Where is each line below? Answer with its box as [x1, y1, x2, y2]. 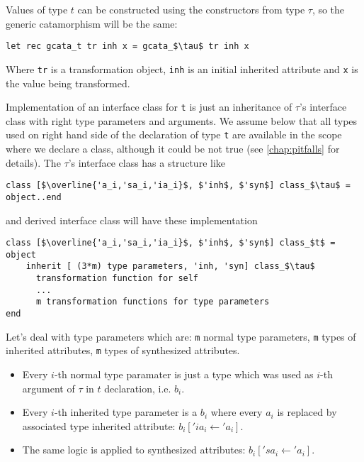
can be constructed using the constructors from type [77, 2, 305, 16]
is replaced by [277, 405, 337, 419]
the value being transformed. [6, 75, 130, 90]
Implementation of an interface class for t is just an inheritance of [6, 99, 292, 114]
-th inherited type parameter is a [54, 405, 198, 419]
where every [210, 405, 263, 419]
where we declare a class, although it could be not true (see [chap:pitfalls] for [6, 141, 340, 155]
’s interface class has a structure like [68, 155, 226, 170]
